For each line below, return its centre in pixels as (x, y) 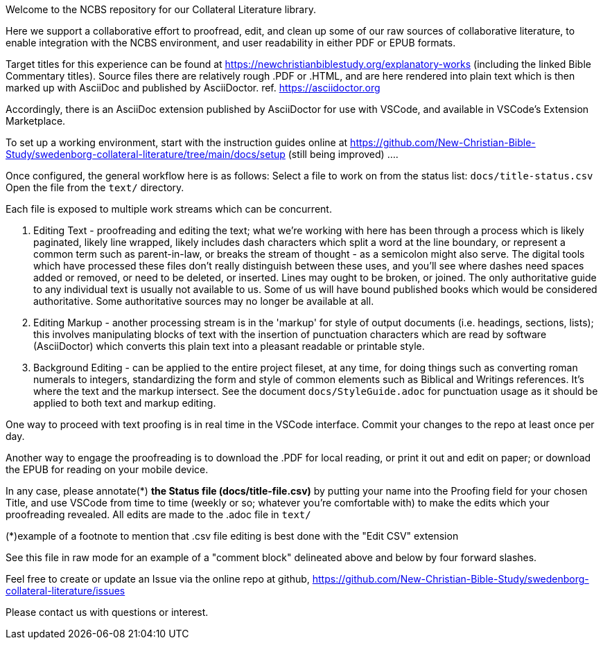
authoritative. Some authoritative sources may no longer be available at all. (204, 301)
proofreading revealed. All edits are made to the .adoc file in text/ (158, 514)
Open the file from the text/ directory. (95, 187)
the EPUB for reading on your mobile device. (107, 469)
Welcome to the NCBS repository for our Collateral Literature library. (161, 9)
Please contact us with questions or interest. (107, 612)
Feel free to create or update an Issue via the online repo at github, (158, 579)
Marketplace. (36, 121)
